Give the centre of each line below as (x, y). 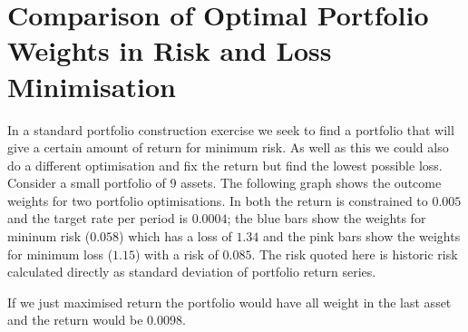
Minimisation (92, 86)
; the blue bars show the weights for (327, 218)
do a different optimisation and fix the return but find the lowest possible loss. (225, 165)
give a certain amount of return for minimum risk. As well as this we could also (228, 147)
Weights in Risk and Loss (170, 50)
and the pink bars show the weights (361, 236)
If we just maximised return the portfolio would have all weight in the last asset (229, 302)
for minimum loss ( (60, 254)
